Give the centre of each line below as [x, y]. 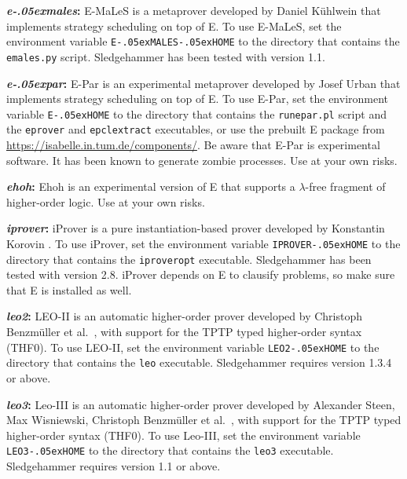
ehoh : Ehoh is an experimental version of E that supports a [151, 186]
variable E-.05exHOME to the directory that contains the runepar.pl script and [196, 113]
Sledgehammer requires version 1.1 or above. [114, 466]
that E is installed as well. [69, 289]
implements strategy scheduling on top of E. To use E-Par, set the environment [198, 99]
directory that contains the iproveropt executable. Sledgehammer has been [189, 259]
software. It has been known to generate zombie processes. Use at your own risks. [202, 160]
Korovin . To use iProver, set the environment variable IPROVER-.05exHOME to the [203, 243]
